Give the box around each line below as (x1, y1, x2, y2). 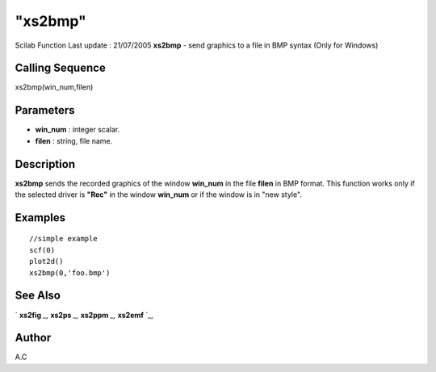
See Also (15, 289, 61, 303)
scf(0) (29, 245, 56, 254)
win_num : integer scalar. (35, 125, 120, 135)
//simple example (29, 234, 98, 244)
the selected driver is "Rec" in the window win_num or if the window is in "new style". (15, 190, 303, 199)
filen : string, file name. (35, 136, 113, 145)
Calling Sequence (15, 61, 107, 75)
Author (15, 331, 52, 345)
